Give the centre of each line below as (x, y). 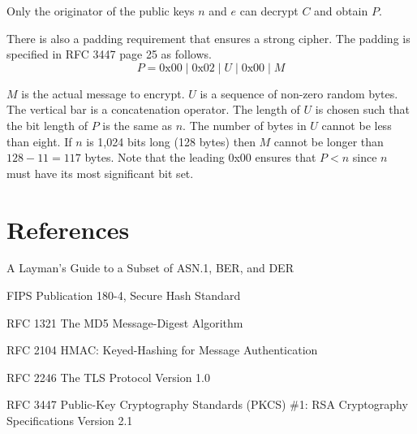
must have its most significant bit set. (100, 173)
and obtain (341, 11)
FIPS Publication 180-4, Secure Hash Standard (124, 295)
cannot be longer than (329, 141)
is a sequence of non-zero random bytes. (299, 93)
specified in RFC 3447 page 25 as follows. (109, 54)
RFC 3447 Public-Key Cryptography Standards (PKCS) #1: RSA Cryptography (207, 404)
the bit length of (47, 125)
